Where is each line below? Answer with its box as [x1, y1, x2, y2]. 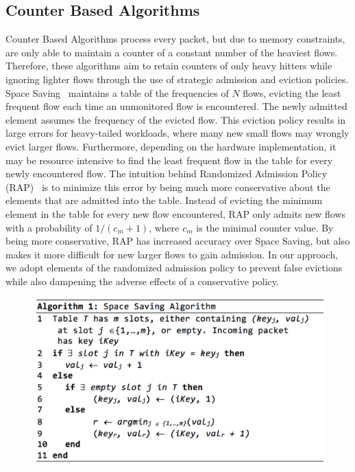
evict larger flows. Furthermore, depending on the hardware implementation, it [5, 139, 336, 153]
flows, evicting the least [243, 85, 341, 100]
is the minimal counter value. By [196, 220, 334, 234]
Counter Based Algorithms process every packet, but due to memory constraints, [5, 32, 345, 46]
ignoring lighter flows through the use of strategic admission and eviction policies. [5, 71, 349, 86]
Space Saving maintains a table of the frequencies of [5, 85, 229, 100]
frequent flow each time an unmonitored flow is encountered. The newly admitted [5, 99, 347, 113]
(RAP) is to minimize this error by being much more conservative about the [5, 179, 330, 194]
